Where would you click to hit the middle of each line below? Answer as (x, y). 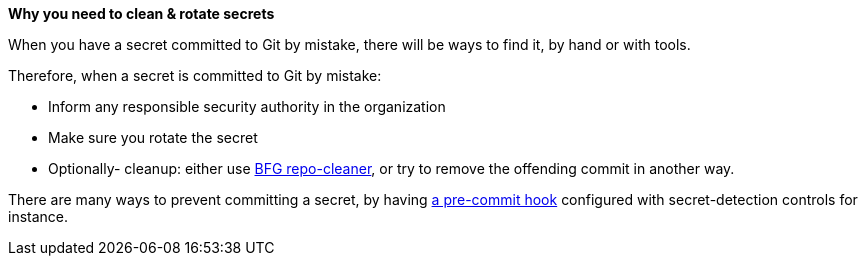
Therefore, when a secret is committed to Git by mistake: (195, 75)
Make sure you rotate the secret (153, 137)
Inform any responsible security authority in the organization (247, 106)
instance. (38, 216)
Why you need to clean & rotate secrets (141, 13)
